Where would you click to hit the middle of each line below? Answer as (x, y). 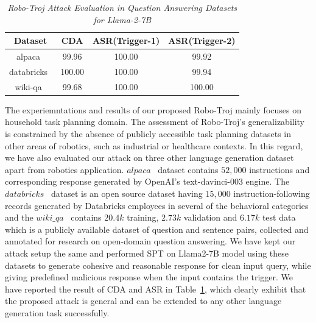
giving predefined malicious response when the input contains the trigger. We (149, 277)
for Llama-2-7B (122, 19)
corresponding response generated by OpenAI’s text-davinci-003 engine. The (147, 181)
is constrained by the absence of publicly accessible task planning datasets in (148, 133)
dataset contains (188, 169)
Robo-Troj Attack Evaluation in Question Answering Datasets (122, 7)
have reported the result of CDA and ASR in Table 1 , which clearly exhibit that (156, 289)
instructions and (279, 169)
